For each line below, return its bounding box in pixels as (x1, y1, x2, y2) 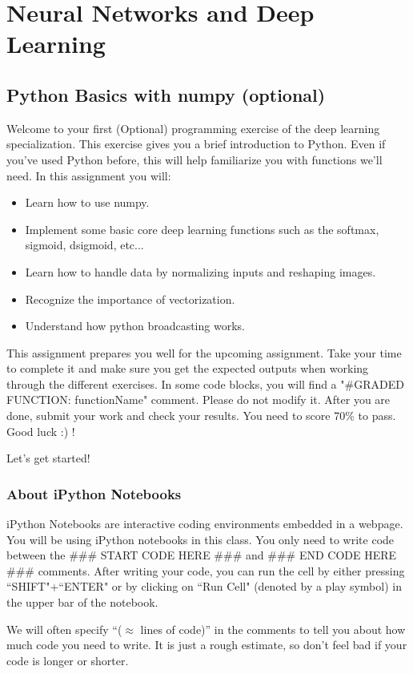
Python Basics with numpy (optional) (6, 82, 326, 107)
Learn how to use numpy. (25, 194, 150, 211)
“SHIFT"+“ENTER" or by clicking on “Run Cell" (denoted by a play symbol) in (6, 578, 402, 595)
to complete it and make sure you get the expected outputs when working (6, 360, 369, 377)
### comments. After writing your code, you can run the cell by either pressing (6, 562, 405, 579)
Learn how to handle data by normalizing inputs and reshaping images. (25, 263, 376, 280)
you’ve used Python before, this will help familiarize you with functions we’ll (6, 151, 383, 167)
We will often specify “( (6, 620, 122, 637)
